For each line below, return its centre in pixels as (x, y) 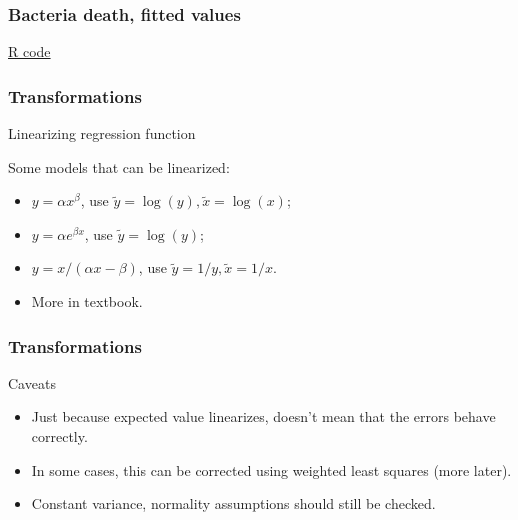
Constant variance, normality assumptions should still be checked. (233, 503)
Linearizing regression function (102, 133)
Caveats (32, 382)
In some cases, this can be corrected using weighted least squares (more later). (271, 469)
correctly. (59, 436)
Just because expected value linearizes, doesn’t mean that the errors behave (263, 416)
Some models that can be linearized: (119, 166)
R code (29, 51)
